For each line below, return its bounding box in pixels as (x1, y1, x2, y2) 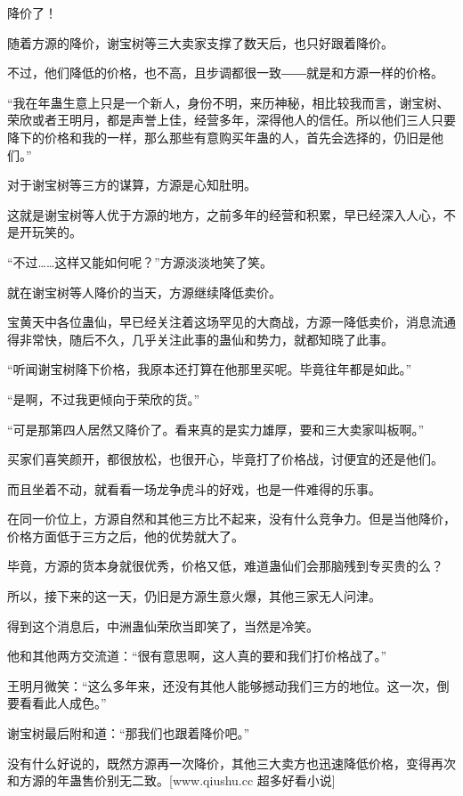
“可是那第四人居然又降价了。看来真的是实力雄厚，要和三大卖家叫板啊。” (7, 419, 425, 438)
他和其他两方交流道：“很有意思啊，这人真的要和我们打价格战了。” (7, 646, 387, 665)
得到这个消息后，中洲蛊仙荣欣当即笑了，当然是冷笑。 (7, 616, 319, 635)
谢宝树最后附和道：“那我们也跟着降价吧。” (7, 724, 250, 743)
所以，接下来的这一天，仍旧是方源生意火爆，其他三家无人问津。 (7, 587, 381, 605)
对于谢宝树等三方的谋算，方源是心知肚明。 (7, 175, 256, 194)
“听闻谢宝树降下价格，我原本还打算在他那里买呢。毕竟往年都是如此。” (7, 360, 412, 378)
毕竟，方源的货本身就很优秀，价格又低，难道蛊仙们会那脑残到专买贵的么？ (7, 556, 443, 575)
